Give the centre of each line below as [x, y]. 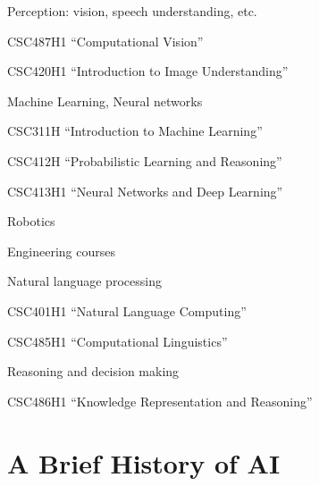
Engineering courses [61, 251]
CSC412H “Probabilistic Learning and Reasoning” [145, 160]
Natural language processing [84, 281]
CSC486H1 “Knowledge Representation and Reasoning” [160, 401]
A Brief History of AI [144, 462]
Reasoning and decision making [93, 371]
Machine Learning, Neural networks [105, 101]
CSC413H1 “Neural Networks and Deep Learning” [145, 191]
